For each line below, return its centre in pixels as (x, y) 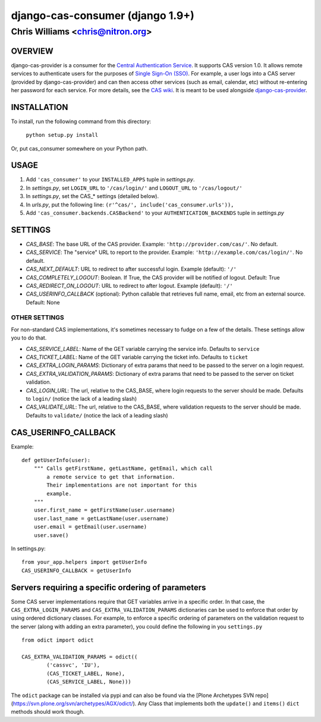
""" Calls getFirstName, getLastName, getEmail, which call (123, 469)
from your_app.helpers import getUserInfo (84, 562)
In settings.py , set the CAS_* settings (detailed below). (92, 196)
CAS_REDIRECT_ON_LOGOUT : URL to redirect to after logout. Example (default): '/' (129, 285)
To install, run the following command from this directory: (81, 121)
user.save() (51, 535)
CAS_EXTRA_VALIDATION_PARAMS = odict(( (80, 657)
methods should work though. (48, 712)
